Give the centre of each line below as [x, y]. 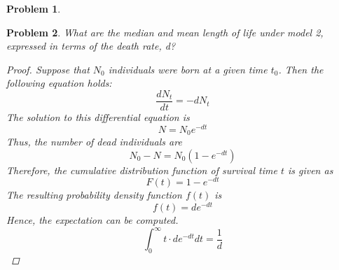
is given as [310, 170]
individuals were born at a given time [188, 69]
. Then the [301, 69]
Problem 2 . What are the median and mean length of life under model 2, [165, 32]
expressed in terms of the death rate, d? [91, 46]
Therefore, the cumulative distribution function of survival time [142, 170]
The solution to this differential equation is [98, 117]
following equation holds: [59, 83]
